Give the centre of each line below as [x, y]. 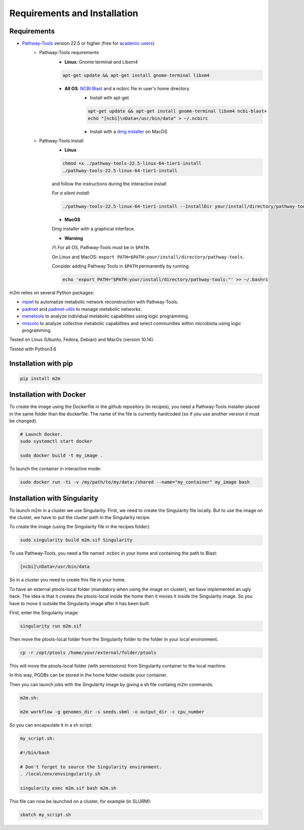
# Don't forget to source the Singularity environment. [91, 767]
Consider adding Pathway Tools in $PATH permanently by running [120, 266]
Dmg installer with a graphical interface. [93, 229]
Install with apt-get [109, 98]
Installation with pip [41, 363]
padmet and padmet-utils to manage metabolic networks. [82, 309]
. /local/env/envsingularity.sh [60, 774]
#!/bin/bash [35, 753]
